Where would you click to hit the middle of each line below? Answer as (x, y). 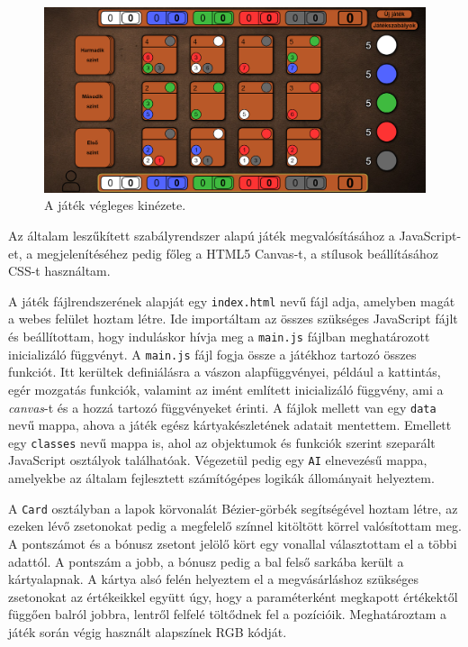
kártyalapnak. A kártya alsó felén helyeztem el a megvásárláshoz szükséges (213, 579)
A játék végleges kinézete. (115, 205)
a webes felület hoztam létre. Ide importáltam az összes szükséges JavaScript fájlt (233, 319)
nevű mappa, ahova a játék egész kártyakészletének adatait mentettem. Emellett (230, 425)
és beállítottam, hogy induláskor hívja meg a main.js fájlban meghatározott (219, 336)
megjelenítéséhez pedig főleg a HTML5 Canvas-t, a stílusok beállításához (238, 253)
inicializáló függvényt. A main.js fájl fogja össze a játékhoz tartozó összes (212, 354)
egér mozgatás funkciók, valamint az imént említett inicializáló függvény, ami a (226, 389)
